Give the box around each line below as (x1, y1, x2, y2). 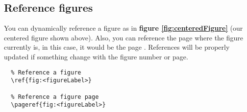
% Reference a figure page (11, 93, 99, 100)
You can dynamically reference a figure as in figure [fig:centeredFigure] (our (4, 23, 243, 33)
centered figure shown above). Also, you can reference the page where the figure (4, 32, 244, 42)
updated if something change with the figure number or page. (4, 51, 188, 61)
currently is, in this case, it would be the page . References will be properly (4, 42, 230, 52)
